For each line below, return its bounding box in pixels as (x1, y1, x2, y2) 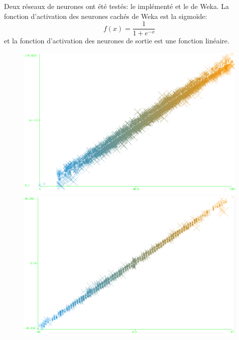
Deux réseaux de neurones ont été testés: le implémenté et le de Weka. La (4, 1, 229, 11)
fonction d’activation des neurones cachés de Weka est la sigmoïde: (4, 10, 207, 21)
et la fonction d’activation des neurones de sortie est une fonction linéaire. (4, 35, 230, 46)
